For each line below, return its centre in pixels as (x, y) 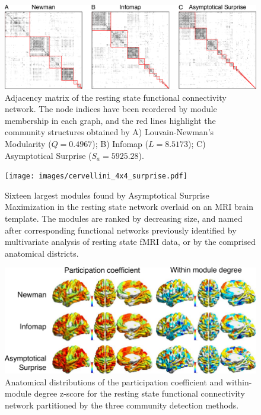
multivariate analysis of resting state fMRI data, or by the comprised (130, 242)
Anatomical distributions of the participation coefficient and (114, 382)
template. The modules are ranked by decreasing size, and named (124, 218)
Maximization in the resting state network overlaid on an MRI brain (129, 207)
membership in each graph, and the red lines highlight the (110, 120)
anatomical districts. (42, 253)
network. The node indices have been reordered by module (111, 109)
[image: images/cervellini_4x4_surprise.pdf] (96, 176)
